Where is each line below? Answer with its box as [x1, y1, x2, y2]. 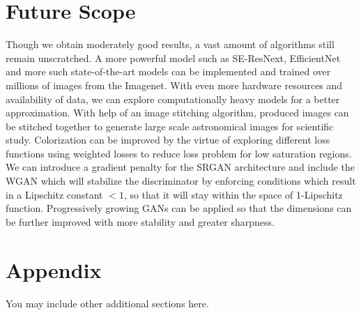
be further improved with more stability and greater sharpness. [6, 214, 275, 229]
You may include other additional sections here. [6, 295, 209, 310]
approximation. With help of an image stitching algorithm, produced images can [6, 105, 349, 120]
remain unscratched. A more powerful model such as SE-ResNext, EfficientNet [6, 50, 341, 65]
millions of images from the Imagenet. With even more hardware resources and [6, 77, 343, 92]
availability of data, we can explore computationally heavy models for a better [6, 91, 340, 106]
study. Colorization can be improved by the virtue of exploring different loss [6, 132, 330, 147]
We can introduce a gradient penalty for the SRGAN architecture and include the [6, 160, 355, 174]
